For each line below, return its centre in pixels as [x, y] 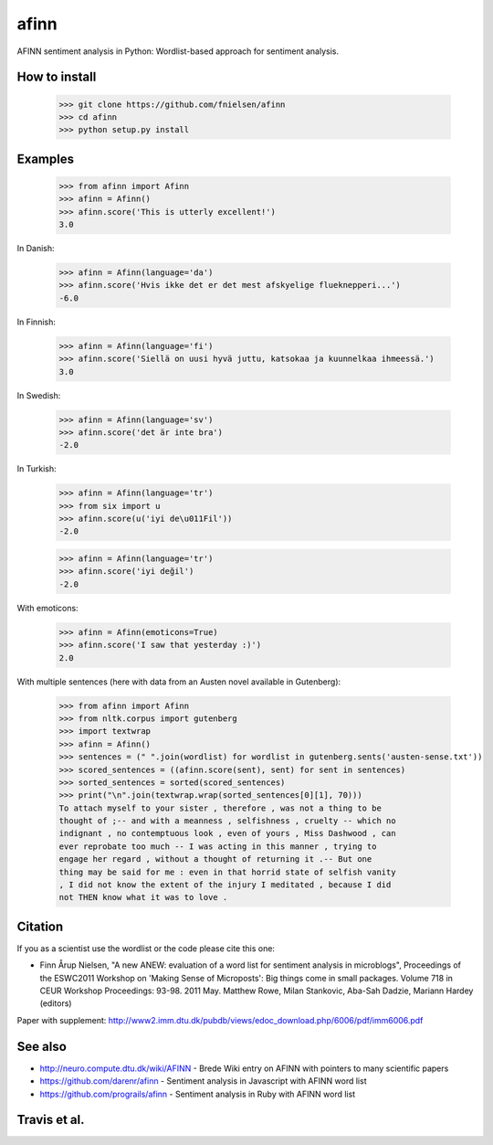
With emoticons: [47, 608]
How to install [57, 77]
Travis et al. [51, 1120]
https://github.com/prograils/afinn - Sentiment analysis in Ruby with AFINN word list [198, 1094]
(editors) [56, 1003]
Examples [46, 159]
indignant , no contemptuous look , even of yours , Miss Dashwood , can [227, 833]
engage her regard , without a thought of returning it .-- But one [215, 859]
